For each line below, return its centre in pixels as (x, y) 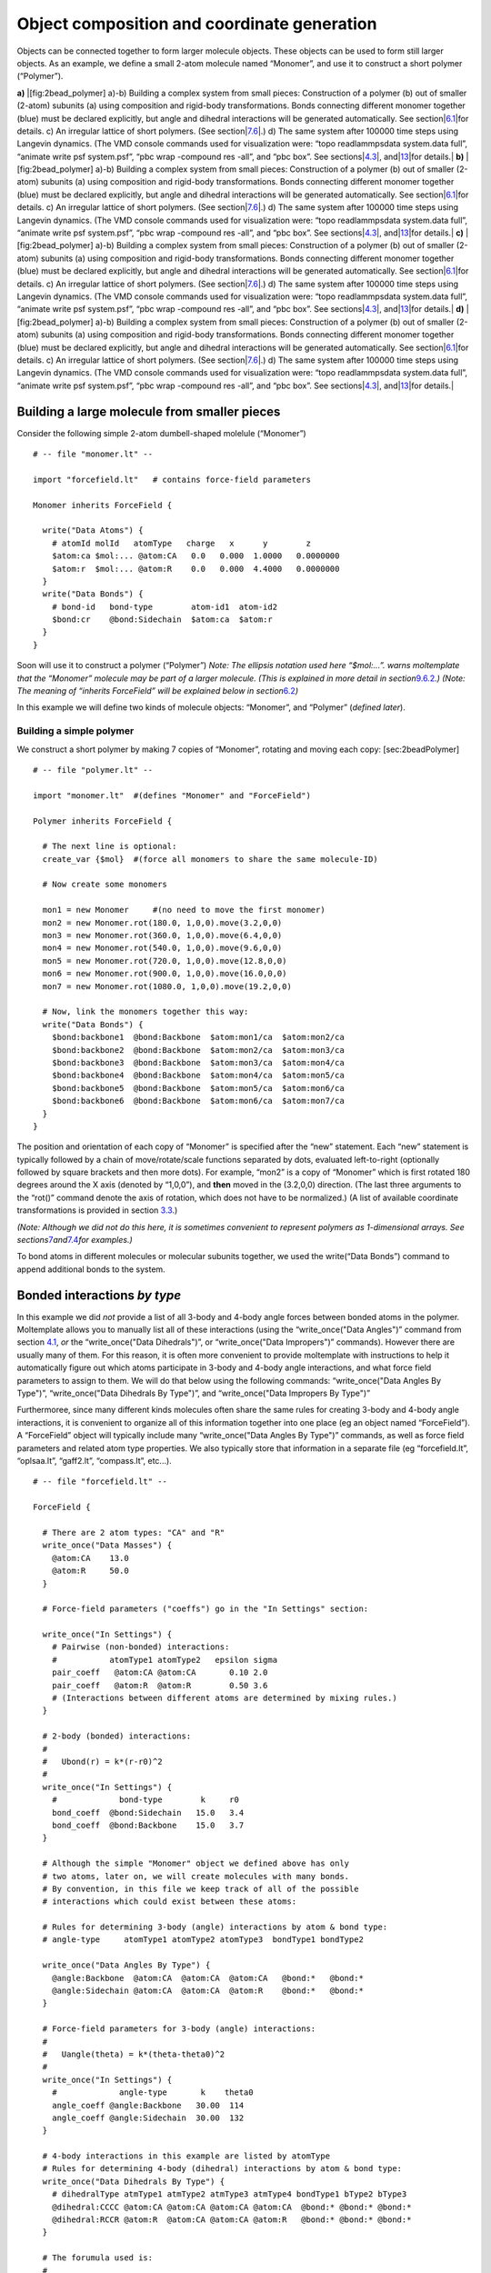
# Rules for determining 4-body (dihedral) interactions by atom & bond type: (222, 2169)
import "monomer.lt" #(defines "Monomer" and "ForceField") (172, 795)
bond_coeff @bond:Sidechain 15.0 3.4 (148, 1812)
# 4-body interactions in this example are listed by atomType (186, 2156)
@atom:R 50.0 (90, 1571)
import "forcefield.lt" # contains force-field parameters (172, 479)
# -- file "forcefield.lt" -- (100, 1482)
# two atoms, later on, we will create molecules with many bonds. (196, 1876)
